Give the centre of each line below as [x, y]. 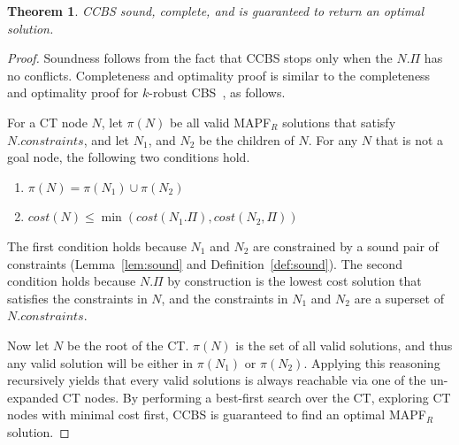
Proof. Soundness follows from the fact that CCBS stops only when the [200, 58]
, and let [107, 139]
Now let [28, 345]
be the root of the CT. [128, 345]
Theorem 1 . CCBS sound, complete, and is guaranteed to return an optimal [216, 11]
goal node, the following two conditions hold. [129, 157]
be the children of [247, 139]
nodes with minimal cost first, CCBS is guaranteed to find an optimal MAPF [217, 414]
